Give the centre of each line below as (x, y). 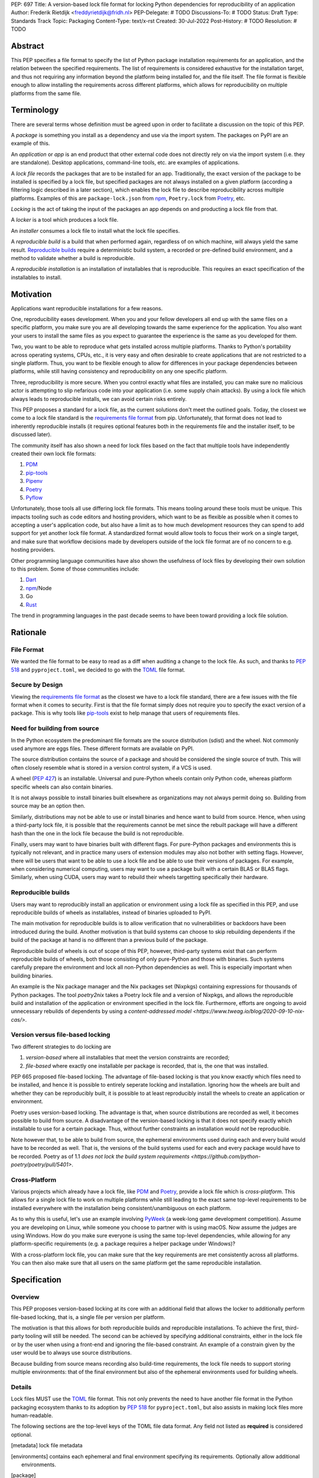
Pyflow (34, 497)
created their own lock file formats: (53, 453)
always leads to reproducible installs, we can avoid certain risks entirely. (99, 398)
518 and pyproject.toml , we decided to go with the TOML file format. (98, 670)
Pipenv (34, 481)
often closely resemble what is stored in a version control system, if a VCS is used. (111, 767)
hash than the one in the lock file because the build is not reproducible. (97, 833)
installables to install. (36, 277)
